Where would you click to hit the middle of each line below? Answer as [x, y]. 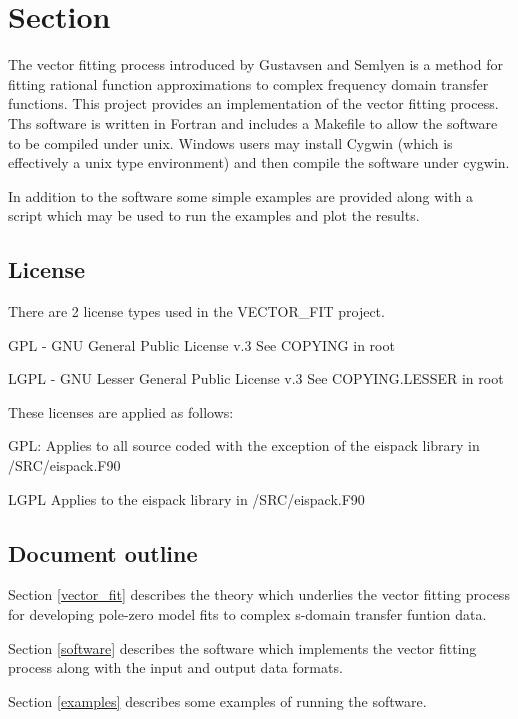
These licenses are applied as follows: [121, 411]
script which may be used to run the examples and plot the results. [214, 215]
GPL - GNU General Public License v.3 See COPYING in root [201, 344]
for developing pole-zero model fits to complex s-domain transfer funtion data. [247, 614]
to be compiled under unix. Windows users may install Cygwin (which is [230, 142]
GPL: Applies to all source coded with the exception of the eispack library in [244, 445]
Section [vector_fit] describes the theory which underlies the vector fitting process [259, 594]
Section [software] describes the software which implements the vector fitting [242, 647]
